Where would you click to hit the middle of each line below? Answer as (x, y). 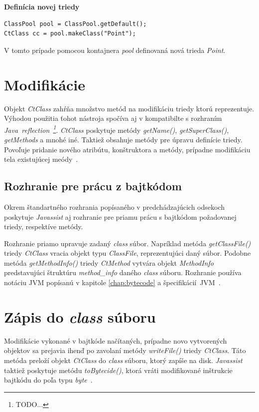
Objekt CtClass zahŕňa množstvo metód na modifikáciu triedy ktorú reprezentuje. (129, 108)
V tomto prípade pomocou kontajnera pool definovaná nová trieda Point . (115, 50)
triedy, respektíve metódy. (44, 226)
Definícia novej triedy (42, 6)
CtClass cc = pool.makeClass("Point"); (70, 34)
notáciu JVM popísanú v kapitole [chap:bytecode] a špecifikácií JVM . (112, 282)
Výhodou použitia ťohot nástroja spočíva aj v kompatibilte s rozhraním (113, 118)
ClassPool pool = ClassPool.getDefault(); (75, 24)
